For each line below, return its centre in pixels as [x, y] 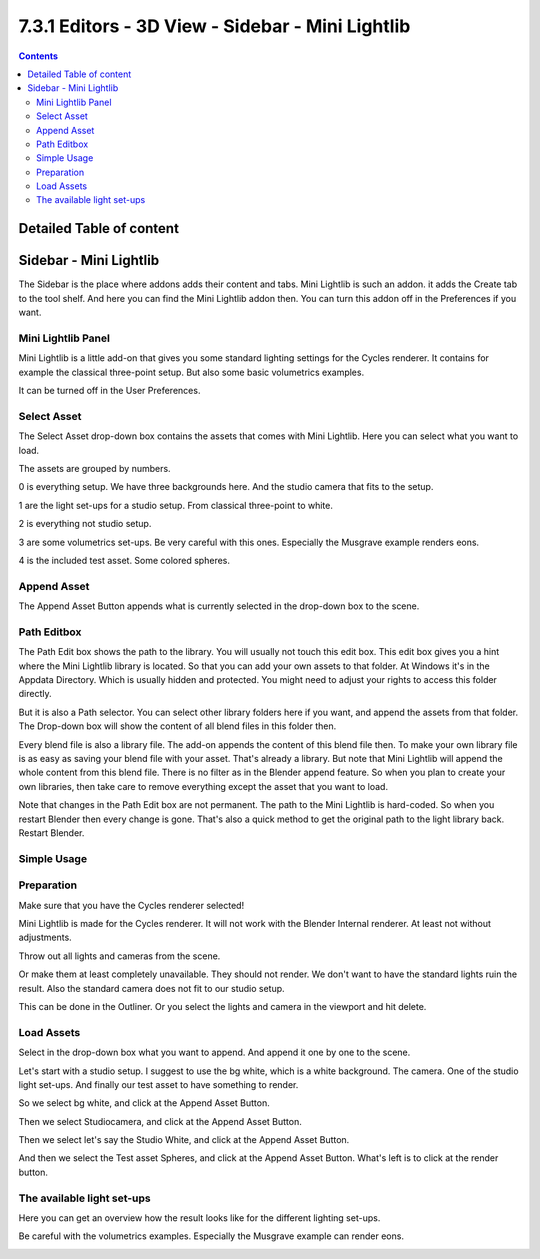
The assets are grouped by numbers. [94, 468]
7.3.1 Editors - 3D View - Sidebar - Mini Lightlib [214, 26]
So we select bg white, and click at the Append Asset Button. [144, 1103]
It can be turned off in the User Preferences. [109, 391]
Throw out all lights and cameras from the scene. [119, 956]
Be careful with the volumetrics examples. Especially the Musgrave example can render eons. [211, 1236]
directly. [35, 694]
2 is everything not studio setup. [85, 524]
